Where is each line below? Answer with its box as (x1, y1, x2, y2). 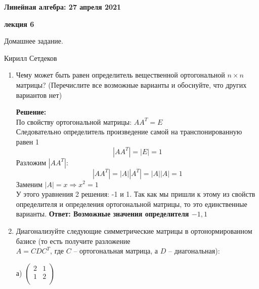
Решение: (16, 106, 47, 117)
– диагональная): (168, 245, 220, 256)
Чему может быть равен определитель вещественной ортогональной (16, 69, 225, 80)
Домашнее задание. (4, 35, 63, 46)
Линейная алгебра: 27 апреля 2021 (4, 2, 121, 12)
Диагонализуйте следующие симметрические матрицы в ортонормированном (16, 225, 252, 236)
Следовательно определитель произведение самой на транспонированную (16, 126, 242, 137)
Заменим (16, 178, 42, 189)
